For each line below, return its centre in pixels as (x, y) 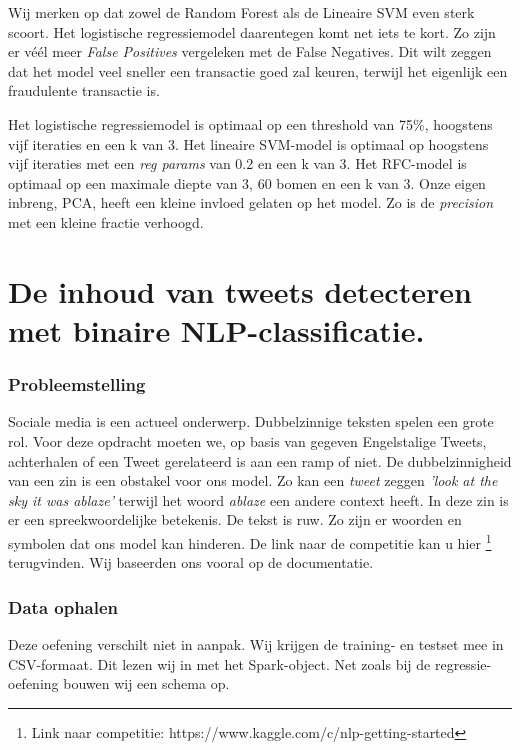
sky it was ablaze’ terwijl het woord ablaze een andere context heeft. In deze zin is (258, 499)
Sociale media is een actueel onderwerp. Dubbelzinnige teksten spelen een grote (251, 421)
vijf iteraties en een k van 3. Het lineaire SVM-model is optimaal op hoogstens (248, 143)
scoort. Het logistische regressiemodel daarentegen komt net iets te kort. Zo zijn (252, 31)
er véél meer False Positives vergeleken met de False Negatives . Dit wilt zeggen (250, 51)
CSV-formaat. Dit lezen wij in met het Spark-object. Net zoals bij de (219, 663)
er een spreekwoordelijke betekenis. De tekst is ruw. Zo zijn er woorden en (235, 519)
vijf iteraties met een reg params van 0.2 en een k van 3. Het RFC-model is (237, 163)
